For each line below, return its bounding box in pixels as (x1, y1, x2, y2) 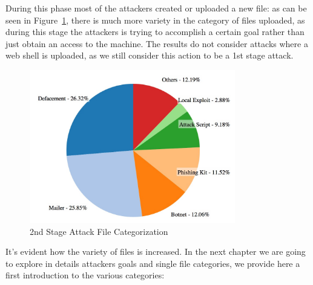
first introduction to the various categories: (5, 269, 165, 281)
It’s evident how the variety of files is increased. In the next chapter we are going (5, 245, 306, 258)
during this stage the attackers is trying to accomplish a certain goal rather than (5, 25, 305, 38)
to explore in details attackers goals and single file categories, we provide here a (5, 257, 300, 269)
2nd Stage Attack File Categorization (30, 225, 168, 237)
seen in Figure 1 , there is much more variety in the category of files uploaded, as (5, 13, 305, 26)
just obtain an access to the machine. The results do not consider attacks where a (5, 37, 308, 50)
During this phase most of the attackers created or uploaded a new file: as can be (5, 2, 307, 14)
